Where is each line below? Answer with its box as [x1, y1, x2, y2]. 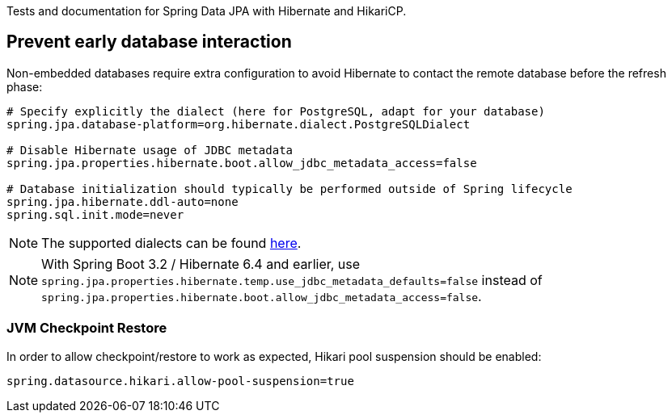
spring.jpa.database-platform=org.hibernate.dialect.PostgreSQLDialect [6, 117, 471, 131]
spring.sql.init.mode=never [6, 207, 184, 221]
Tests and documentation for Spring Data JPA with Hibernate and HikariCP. [6, 4, 407, 18]
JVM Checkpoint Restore [6, 320, 167, 337]
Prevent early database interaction [6, 31, 292, 52]
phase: [6, 79, 43, 94]
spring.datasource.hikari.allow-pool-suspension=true [6, 374, 354, 388]
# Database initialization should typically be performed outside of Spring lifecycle [6, 182, 573, 195]
